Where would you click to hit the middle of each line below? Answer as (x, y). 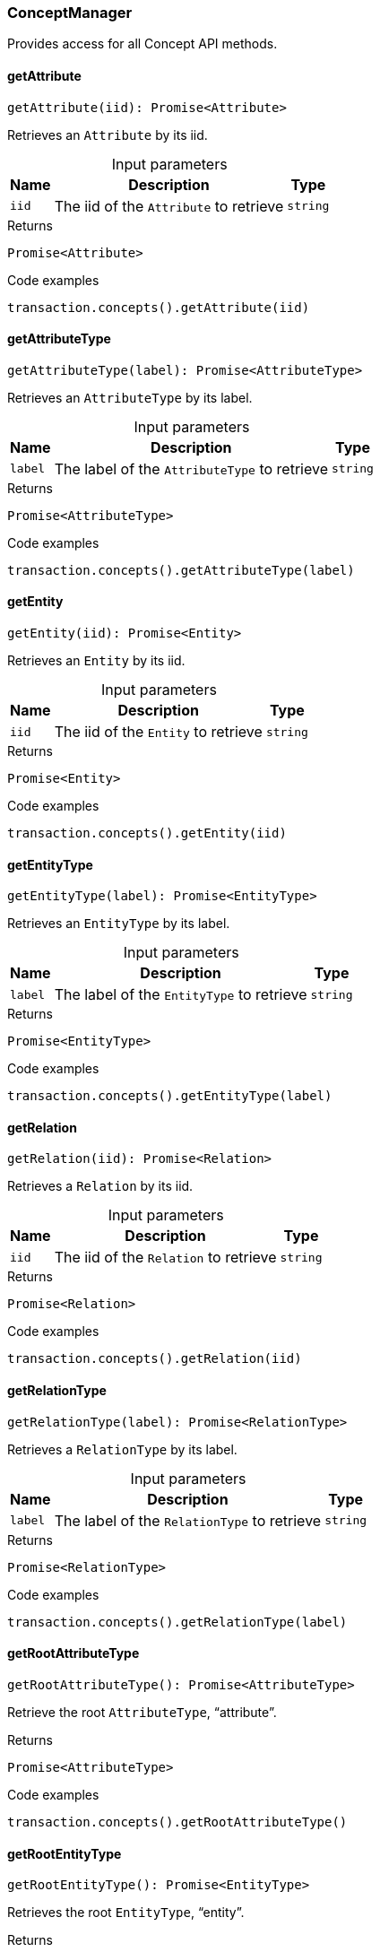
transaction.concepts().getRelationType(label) (177, 1622)
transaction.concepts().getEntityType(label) (170, 1096)
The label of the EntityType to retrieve (181, 995)
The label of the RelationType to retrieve (188, 1520)
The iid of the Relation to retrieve (165, 1258)
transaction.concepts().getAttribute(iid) (159, 307)
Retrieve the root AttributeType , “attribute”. (142, 1712)
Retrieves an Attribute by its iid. (108, 134)
